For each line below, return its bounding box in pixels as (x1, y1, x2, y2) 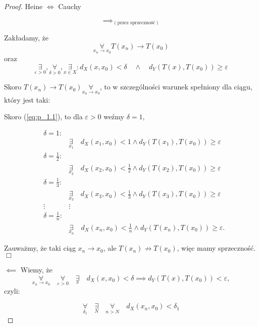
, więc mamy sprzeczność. (177, 243, 256, 253)
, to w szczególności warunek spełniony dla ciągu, (99, 81, 252, 92)
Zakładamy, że (4, 32, 48, 43)
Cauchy (58, 1, 81, 11)
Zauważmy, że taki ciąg (4, 243, 76, 253)
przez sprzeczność (117, 20, 156, 26)
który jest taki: (4, 94, 50, 105)
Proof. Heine (4, 1, 43, 11)
